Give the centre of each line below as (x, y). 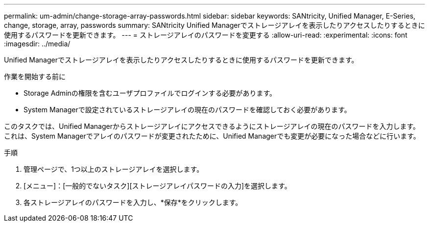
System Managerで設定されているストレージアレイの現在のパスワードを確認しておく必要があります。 (187, 110)
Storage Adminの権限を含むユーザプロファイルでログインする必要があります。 (150, 93)
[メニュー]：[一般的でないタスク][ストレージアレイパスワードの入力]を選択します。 (157, 186)
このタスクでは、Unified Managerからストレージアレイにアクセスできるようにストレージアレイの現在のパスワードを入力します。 (212, 126)
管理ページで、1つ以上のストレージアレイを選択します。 (114, 169)
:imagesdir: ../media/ (37, 44)
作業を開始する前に (35, 76)
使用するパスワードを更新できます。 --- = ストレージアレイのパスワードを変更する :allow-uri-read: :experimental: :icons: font (206, 35)
